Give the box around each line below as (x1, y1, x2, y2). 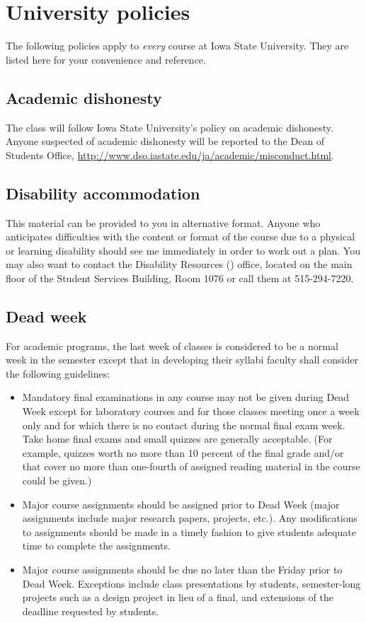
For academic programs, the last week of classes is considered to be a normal (6, 338, 338, 353)
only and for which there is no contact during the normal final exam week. (22, 417, 345, 432)
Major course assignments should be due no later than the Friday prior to (22, 561, 343, 576)
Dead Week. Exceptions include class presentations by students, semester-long (22, 576, 361, 590)
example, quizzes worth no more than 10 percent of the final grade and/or (22, 445, 344, 460)
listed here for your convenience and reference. (6, 52, 206, 66)
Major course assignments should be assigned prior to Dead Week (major (22, 496, 340, 511)
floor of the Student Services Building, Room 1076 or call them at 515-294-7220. (6, 270, 354, 285)
